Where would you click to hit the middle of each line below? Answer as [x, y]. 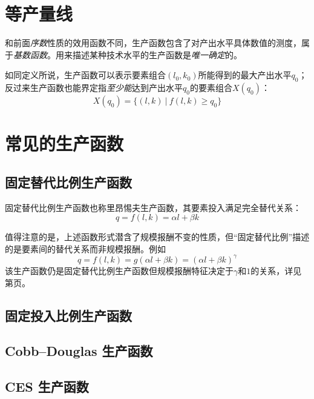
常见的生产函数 [64, 143]
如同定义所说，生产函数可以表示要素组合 [85, 75]
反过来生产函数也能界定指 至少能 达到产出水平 [94, 88]
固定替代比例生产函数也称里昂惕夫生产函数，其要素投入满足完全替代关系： [153, 207]
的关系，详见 [276, 270]
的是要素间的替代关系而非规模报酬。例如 [85, 248]
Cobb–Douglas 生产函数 [79, 351]
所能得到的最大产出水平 [245, 75]
